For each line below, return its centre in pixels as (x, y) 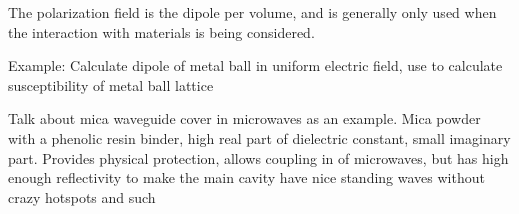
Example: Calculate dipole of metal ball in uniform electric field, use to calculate (255, 65)
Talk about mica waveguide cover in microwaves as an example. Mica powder (244, 118)
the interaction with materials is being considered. (161, 31)
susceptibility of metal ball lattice (111, 84)
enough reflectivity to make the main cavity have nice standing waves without (246, 177)
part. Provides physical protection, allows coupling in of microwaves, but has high (258, 157)
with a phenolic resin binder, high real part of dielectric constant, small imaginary (259, 137)
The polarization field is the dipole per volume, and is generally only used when (252, 12)
